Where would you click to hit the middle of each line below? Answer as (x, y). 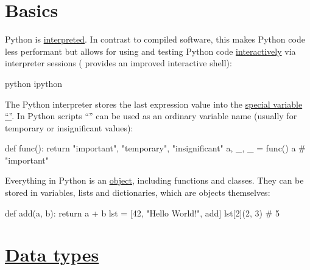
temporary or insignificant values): (69, 127)
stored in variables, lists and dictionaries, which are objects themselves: (138, 192)
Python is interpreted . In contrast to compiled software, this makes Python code (155, 39)
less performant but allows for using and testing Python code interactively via (150, 51)
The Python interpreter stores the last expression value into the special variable (154, 104)
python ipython (34, 83)
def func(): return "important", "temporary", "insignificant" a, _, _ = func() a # (155, 148)
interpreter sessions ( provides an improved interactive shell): (118, 63)
